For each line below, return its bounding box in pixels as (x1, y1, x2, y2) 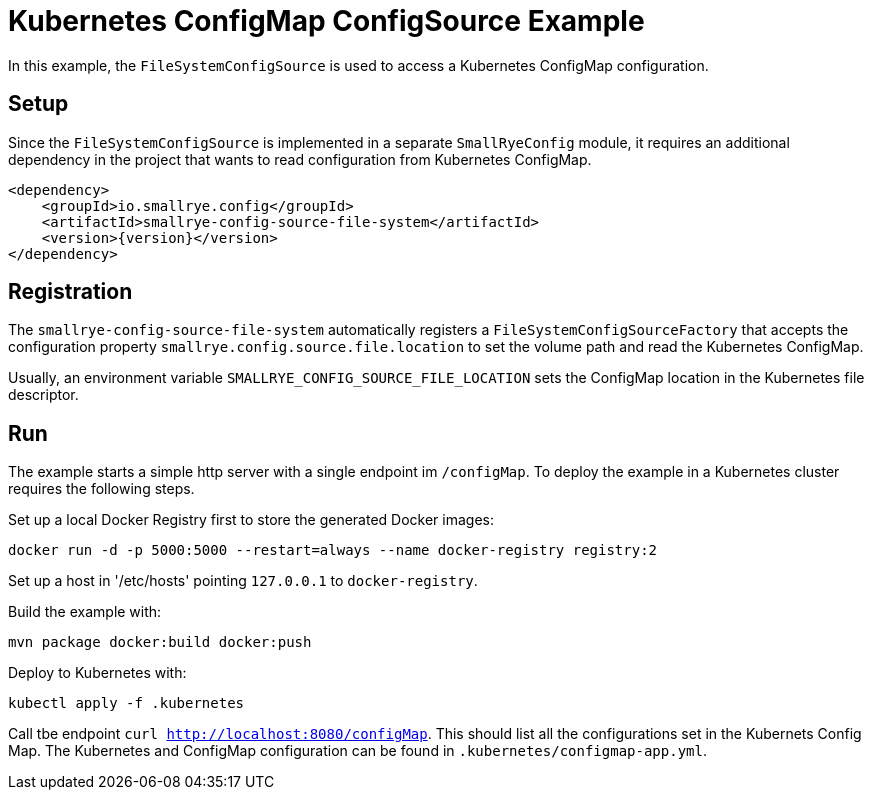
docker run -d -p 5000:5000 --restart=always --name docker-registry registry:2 (8, 542, 658, 559)
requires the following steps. (8, 480, 195, 498)
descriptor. (8, 386, 79, 404)
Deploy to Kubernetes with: (8, 664, 187, 682)
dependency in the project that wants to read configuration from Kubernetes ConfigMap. (8, 150, 592, 168)
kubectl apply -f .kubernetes (8, 695, 245, 712)
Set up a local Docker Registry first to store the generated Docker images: (8, 511, 495, 529)
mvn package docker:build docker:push (8, 634, 312, 651)
